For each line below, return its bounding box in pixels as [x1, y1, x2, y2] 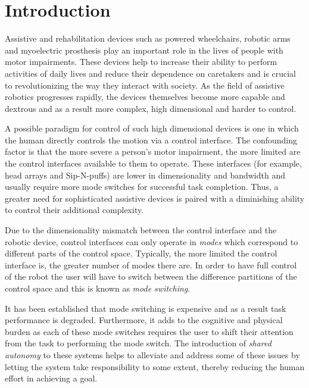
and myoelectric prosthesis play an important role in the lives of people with [5, 43, 283, 56]
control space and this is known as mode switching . [5, 282, 191, 294]
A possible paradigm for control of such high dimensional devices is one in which [5, 122, 299, 134]
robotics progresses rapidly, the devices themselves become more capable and [5, 90, 285, 103]
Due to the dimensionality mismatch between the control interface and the [5, 224, 277, 236]
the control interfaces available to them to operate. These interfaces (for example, [5, 157, 302, 170]
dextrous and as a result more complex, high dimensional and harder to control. [5, 102, 296, 114]
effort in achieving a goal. [5, 372, 98, 384]
